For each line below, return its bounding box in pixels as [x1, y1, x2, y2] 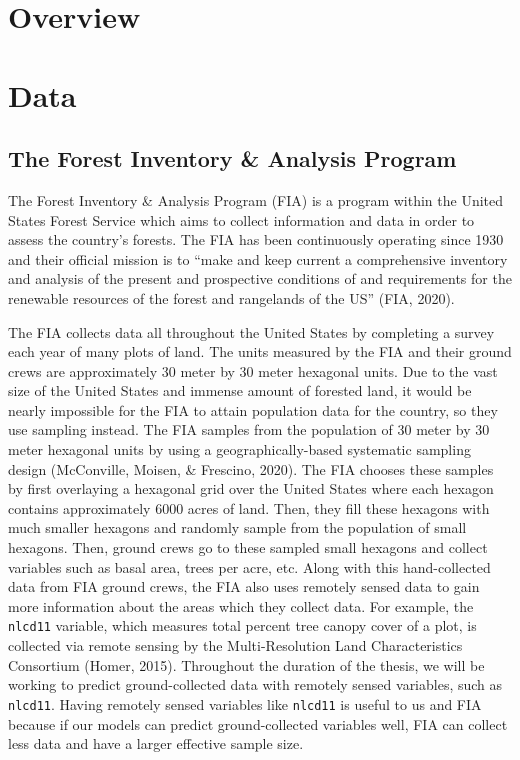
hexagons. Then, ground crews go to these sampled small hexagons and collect [8, 537, 488, 558]
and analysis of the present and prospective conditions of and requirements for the [8, 268, 512, 289]
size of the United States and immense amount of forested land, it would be [8, 380, 472, 401]
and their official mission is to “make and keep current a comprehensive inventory [8, 248, 508, 269]
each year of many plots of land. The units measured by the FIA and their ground [8, 341, 512, 362]
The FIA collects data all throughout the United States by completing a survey [8, 321, 495, 342]
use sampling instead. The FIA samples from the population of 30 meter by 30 [8, 419, 490, 440]
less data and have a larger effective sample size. [8, 733, 304, 754]
